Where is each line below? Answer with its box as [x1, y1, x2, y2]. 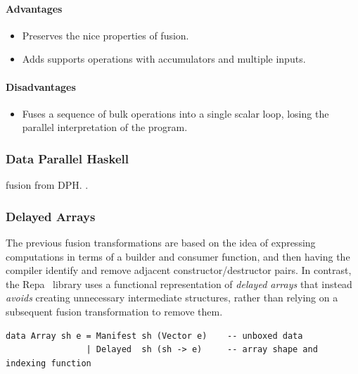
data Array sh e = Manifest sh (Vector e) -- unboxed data [6, 330, 303, 341]
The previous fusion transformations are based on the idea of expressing [6, 235, 316, 249]
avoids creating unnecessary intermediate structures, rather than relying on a [6, 290, 338, 305]
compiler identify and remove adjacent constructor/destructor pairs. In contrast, [6, 263, 352, 278]
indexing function [6, 358, 91, 368]
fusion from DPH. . [6, 177, 89, 192]
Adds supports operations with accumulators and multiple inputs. [22, 51, 306, 66]
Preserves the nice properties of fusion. [22, 27, 189, 42]
